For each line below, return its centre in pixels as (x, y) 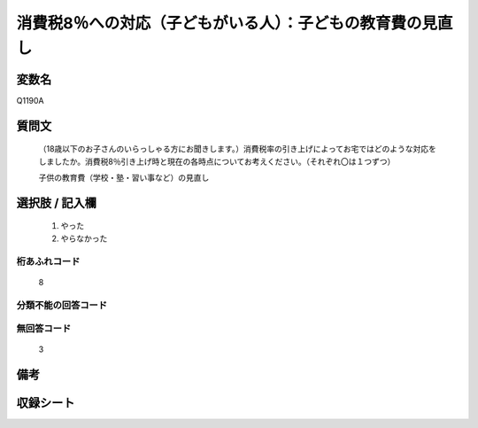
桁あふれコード (48, 261)
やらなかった (84, 238)
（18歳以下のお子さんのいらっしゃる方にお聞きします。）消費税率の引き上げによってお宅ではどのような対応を (238, 149)
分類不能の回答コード (62, 305)
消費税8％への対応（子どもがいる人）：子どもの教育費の (219, 23)
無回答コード (44, 329)
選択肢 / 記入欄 (57, 202)
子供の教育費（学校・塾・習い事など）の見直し (124, 178)
